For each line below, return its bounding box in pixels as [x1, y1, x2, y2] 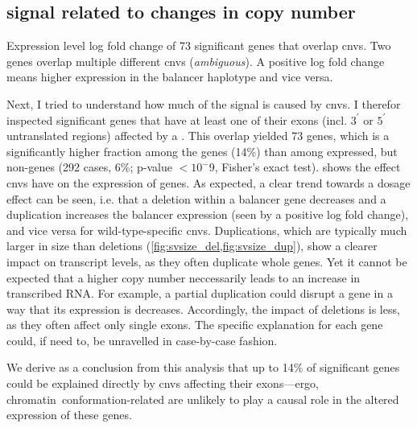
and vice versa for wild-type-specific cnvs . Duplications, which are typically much [6, 221, 407, 238]
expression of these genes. [6, 406, 132, 423]
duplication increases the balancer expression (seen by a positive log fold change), [6, 206, 409, 223]
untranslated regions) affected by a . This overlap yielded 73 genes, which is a [6, 127, 390, 144]
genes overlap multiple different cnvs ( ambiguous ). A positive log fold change [6, 52, 385, 69]
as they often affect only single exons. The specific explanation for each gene [6, 316, 383, 333]
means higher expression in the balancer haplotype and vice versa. [6, 68, 333, 85]
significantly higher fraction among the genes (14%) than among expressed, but [6, 142, 398, 159]
